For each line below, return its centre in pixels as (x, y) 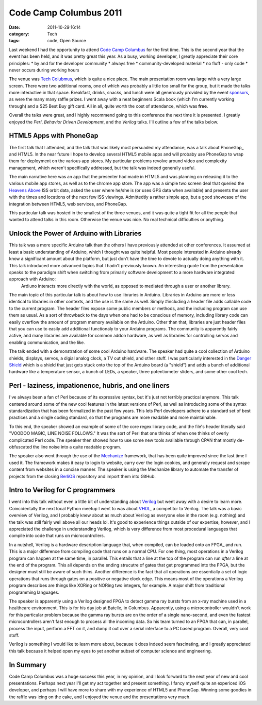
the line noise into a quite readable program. (77, 447)
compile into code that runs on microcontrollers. (57, 536)
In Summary (28, 665)
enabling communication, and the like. (47, 342)
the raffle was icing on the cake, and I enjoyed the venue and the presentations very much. (100, 697)
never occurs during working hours (44, 70)
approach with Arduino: (32, 279)
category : (19, 34)
